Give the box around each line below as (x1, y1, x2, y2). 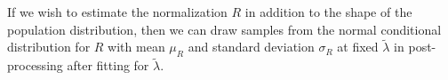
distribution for (7, 37, 91, 56)
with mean (108, 37, 165, 56)
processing (7, 56, 63, 75)
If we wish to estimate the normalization (7, 3, 228, 20)
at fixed (337, 37, 379, 56)
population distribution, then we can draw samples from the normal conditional (7, 20, 442, 38)
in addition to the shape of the (244, 3, 412, 20)
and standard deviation (188, 37, 315, 56)
